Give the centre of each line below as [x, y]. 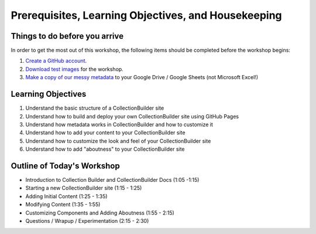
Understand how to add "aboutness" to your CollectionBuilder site [105, 149]
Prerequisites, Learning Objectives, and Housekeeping [146, 15]
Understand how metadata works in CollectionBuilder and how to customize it [119, 124]
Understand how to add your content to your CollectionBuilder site [105, 133]
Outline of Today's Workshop [65, 166]
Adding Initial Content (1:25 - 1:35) [66, 196]
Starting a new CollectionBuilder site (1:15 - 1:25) [84, 188]
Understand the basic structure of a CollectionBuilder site [95, 108]
